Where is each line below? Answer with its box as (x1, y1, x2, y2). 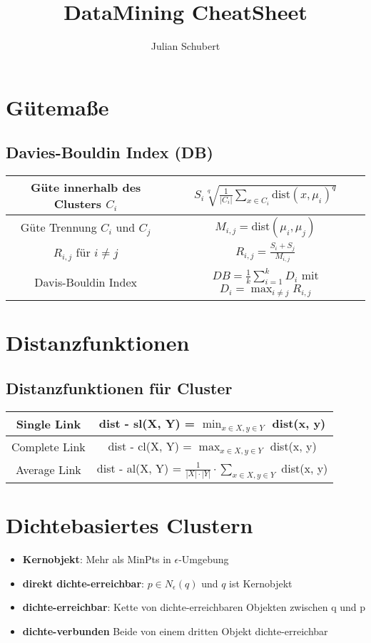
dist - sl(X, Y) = (98, 414, 195, 431)
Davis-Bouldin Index (34, 274, 137, 291)
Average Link (15, 461, 81, 478)
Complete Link (11, 438, 86, 455)
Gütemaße (6, 92, 109, 121)
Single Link (16, 415, 81, 432)
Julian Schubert (151, 38, 220, 53)
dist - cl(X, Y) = (108, 437, 192, 454)
